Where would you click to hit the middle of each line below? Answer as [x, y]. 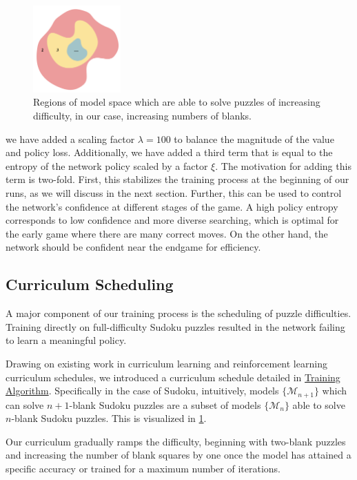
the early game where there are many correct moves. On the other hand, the [167, 233]
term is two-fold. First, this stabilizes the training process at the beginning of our [177, 179]
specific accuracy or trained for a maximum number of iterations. [143, 468]
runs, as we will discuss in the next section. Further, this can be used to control [174, 192]
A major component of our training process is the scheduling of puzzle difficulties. [178, 313]
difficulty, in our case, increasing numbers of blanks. [143, 115]
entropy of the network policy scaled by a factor [107, 165]
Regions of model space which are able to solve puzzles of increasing [177, 102]
